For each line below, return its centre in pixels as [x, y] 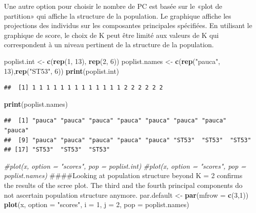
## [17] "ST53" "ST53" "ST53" [57, 150]
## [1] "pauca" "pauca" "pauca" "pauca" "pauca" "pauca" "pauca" [115, 121]
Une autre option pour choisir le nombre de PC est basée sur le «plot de [113, 6]
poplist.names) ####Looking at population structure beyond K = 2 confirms [123, 175]
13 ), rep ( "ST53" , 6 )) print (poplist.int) [62, 71]
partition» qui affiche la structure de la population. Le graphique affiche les [118, 15]
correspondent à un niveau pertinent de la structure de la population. [109, 45]
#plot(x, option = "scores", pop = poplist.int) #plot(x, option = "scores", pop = [125, 166]
